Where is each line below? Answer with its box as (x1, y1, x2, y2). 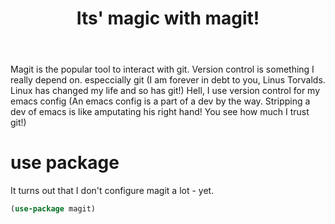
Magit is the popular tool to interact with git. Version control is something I (10, 63, 315, 76)
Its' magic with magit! (76, 7, 260, 30)
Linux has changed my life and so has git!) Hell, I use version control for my (10, 85, 321, 97)
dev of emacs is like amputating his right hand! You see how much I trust (10, 106, 310, 118)
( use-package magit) (10, 204, 97, 214)
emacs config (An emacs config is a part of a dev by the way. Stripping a (10, 95, 311, 107)
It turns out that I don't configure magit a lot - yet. (10, 185, 215, 197)
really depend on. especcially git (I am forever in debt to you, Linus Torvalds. (10, 74, 326, 86)
